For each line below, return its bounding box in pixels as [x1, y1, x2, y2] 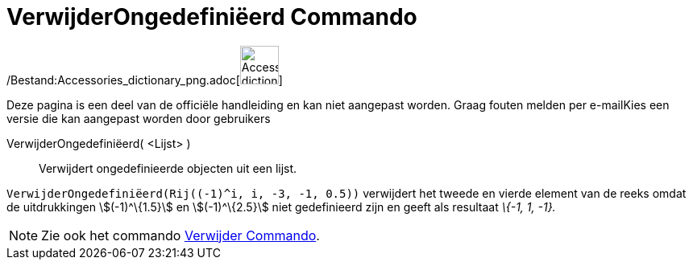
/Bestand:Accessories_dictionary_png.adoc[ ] [6, 72, 283, 87]
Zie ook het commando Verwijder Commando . [41, 227, 320, 243]
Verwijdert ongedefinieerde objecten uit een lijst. [39, 161, 297, 175]
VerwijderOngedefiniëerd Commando [6, 3, 417, 31]
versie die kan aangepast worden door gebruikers [6, 111, 271, 125]
